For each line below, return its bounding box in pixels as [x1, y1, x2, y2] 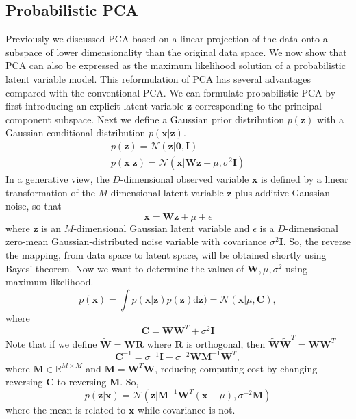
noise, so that [5, 199, 62, 213]
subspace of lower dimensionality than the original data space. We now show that [5, 45, 347, 59]
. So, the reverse [283, 234, 351, 249]
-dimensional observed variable [120, 172, 249, 186]
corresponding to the [194, 99, 282, 113]
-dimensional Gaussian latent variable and [73, 220, 250, 235]
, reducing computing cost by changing [155, 361, 318, 375]
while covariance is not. [137, 402, 236, 416]
